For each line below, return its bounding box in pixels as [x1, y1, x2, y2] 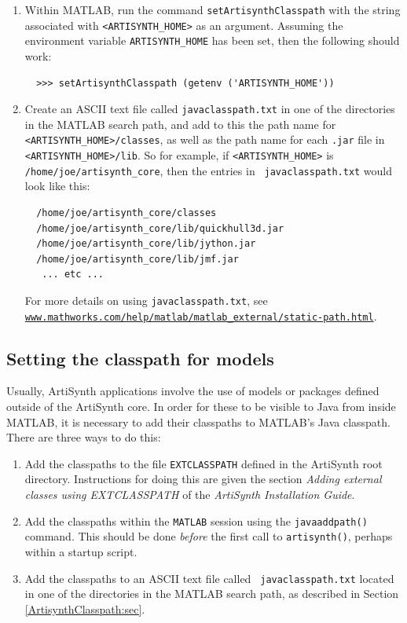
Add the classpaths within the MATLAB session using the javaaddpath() [24, 512, 368, 529]
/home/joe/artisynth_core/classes [36, 207, 217, 218]
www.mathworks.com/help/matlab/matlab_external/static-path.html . [24, 307, 377, 324]
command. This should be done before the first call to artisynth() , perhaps [24, 528, 393, 544]
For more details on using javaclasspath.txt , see [24, 291, 268, 308]
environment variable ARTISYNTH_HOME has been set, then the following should [24, 32, 400, 49]
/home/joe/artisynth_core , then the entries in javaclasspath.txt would [24, 162, 393, 178]
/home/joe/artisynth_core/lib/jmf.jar [36, 253, 239, 265]
